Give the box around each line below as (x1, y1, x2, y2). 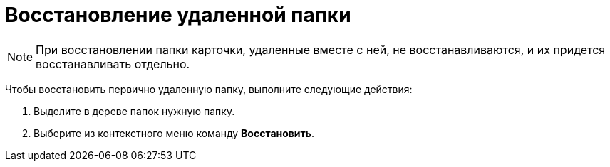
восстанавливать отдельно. (36, 56, 190, 71)
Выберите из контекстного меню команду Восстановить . (33, 126, 315, 139)
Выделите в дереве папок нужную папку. (33, 104, 235, 117)
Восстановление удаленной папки (5, 3, 351, 27)
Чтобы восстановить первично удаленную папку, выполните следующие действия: (5, 82, 413, 95)
